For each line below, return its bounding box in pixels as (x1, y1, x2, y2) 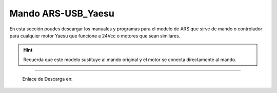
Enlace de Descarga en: (22, 76, 73, 82)
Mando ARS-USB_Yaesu (9, 8, 115, 19)
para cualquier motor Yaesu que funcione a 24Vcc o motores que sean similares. (9, 32, 181, 39)
